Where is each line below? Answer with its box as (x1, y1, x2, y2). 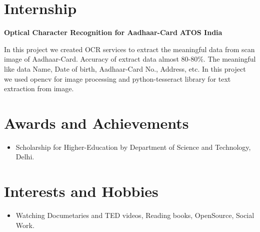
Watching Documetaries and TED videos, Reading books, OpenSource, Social (15, 210, 254, 220)
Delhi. (15, 151, 34, 162)
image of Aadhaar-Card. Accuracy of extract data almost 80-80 (4, 54, 198, 64)
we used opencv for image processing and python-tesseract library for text (4, 73, 231, 84)
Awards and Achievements (4, 112, 189, 133)
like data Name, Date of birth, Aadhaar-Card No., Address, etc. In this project (4, 63, 246, 74)
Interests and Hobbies (4, 181, 158, 201)
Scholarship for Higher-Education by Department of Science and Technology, (15, 141, 251, 152)
